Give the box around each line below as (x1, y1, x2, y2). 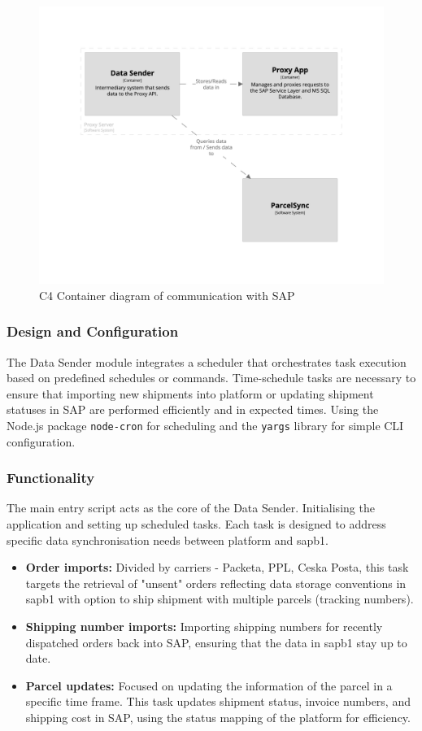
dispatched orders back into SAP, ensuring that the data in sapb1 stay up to (25, 633, 407, 651)
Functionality (7, 468, 95, 488)
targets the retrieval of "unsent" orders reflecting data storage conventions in (25, 574, 407, 591)
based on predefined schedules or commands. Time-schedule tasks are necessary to (7, 369, 416, 386)
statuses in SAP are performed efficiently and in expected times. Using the (7, 401, 379, 418)
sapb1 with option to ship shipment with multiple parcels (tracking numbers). (25, 590, 414, 607)
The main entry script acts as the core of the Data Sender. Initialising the (7, 499, 375, 516)
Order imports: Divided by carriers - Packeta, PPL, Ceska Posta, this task (25, 559, 409, 576)
